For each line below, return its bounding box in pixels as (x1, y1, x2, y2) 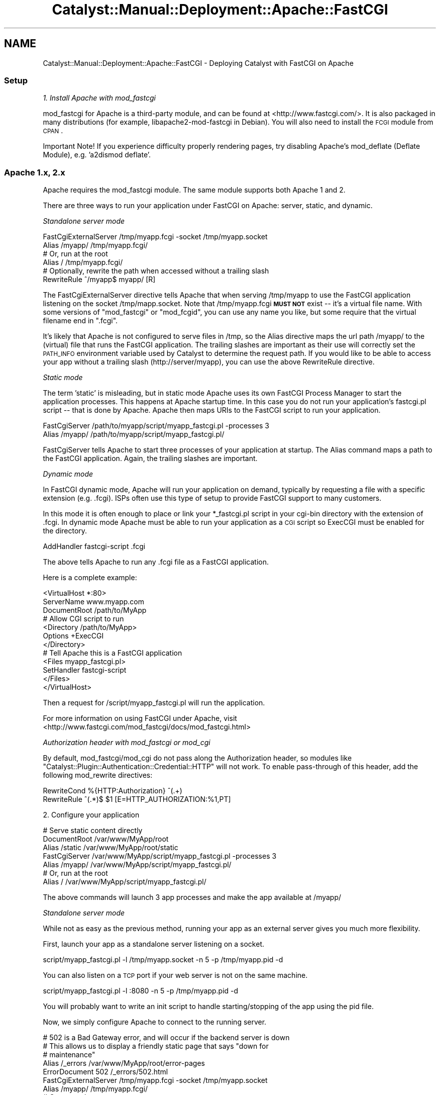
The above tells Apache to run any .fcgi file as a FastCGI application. (43, 558, 269, 567)
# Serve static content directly (43, 826, 143, 835)
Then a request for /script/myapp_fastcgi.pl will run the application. (43, 698, 265, 707)
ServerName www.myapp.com (43, 597, 144, 606)
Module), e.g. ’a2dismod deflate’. (43, 150, 151, 159)
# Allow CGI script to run (43, 614, 124, 623)
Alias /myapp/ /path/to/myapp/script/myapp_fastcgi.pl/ (43, 430, 225, 439)
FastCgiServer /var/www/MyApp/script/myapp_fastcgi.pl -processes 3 (43, 852, 277, 861)
